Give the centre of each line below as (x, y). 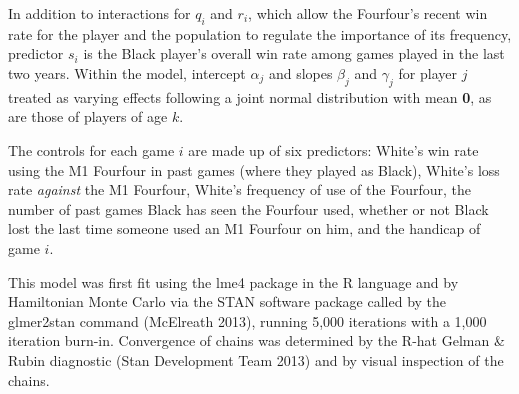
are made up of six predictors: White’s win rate (333, 149)
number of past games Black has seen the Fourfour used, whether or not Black (248, 208)
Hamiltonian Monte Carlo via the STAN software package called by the (227, 301)
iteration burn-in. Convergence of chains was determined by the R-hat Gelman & (256, 340)
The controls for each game (91, 149)
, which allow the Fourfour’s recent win (368, 13)
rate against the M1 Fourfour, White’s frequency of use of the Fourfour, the (239, 189)
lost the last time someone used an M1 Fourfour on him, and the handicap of (244, 228)
